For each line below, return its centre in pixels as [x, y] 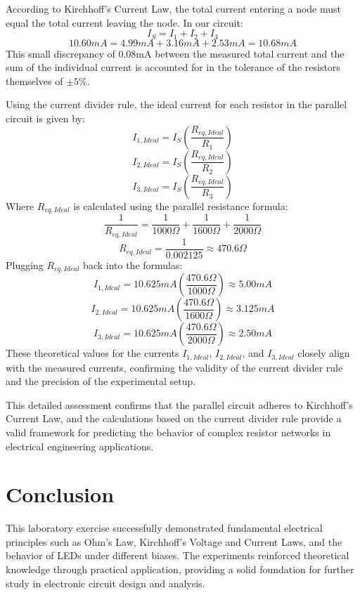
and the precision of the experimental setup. [101, 381]
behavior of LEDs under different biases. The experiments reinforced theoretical [178, 555]
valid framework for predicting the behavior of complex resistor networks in [168, 432]
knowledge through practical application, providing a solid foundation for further [180, 569]
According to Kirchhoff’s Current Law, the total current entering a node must [174, 8]
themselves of [34, 80]
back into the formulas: [133, 264]
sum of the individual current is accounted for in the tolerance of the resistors [173, 67]
